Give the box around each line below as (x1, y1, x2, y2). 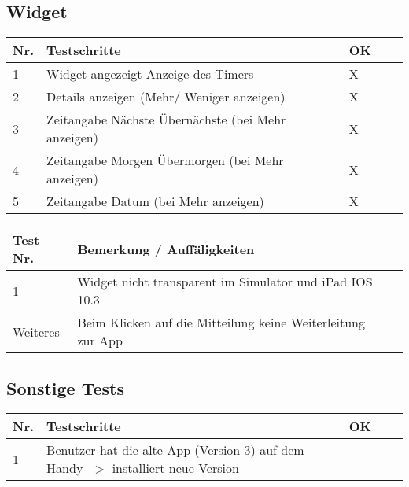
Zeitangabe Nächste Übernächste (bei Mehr (46, 110, 286, 129)
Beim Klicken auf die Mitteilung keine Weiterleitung (77, 313, 366, 332)
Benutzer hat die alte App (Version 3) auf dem (46, 441, 304, 459)
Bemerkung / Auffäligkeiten (77, 239, 255, 258)
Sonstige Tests (6, 375, 125, 400)
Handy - (46, 459, 91, 478)
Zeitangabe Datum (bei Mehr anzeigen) (46, 192, 264, 211)
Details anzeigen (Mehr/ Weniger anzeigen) (46, 87, 286, 106)
